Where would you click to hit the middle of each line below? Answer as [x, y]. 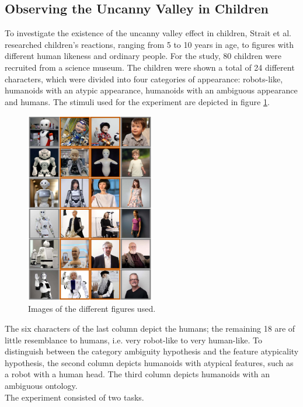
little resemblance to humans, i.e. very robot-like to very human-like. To [133, 340]
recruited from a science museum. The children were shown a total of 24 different [150, 67]
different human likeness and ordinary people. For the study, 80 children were [143, 56]
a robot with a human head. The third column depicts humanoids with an [137, 374]
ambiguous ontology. [41, 385]
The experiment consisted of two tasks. [74, 397]
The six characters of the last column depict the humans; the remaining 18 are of [150, 328]
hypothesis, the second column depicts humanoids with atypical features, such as [149, 362]
